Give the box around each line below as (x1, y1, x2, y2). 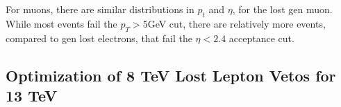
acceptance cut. (228, 30, 294, 45)
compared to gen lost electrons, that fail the (6, 30, 192, 45)
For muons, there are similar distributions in (6, 2, 194, 16)
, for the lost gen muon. (232, 2, 333, 16)
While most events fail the (6, 16, 117, 30)
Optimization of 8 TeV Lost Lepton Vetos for (6, 64, 336, 86)
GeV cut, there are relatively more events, (147, 16, 326, 30)
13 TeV (6, 84, 58, 106)
